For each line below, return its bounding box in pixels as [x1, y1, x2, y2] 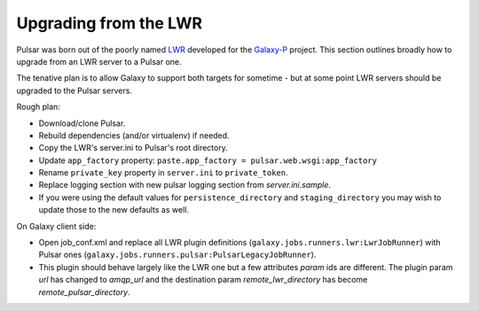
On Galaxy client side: [16, 221, 97, 231]
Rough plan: [16, 102, 61, 113]
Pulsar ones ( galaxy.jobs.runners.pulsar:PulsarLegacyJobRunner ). [38, 249, 317, 260]
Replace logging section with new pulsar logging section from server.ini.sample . [38, 180, 332, 190]
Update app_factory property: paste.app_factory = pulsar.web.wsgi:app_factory [38, 155, 377, 166]
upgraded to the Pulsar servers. [16, 85, 133, 96]
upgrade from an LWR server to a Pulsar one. [16, 56, 182, 66]
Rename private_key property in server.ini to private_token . [38, 167, 288, 178]
